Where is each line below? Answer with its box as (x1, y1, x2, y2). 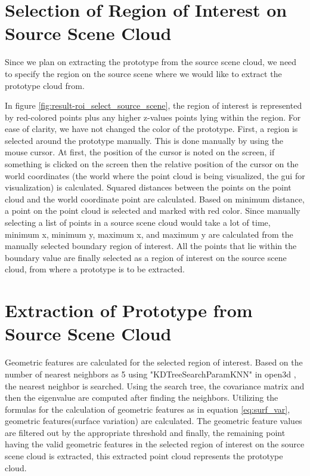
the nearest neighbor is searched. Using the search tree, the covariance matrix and (5, 379, 305, 392)
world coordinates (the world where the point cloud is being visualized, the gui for (5, 169, 305, 182)
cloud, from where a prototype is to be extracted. (5, 263, 185, 275)
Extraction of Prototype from (5, 298, 253, 323)
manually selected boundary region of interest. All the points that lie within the (5, 239, 297, 252)
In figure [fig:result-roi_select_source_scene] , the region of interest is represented (5, 99, 302, 112)
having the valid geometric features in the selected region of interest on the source (5, 438, 305, 450)
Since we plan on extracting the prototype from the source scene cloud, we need (5, 56, 297, 68)
